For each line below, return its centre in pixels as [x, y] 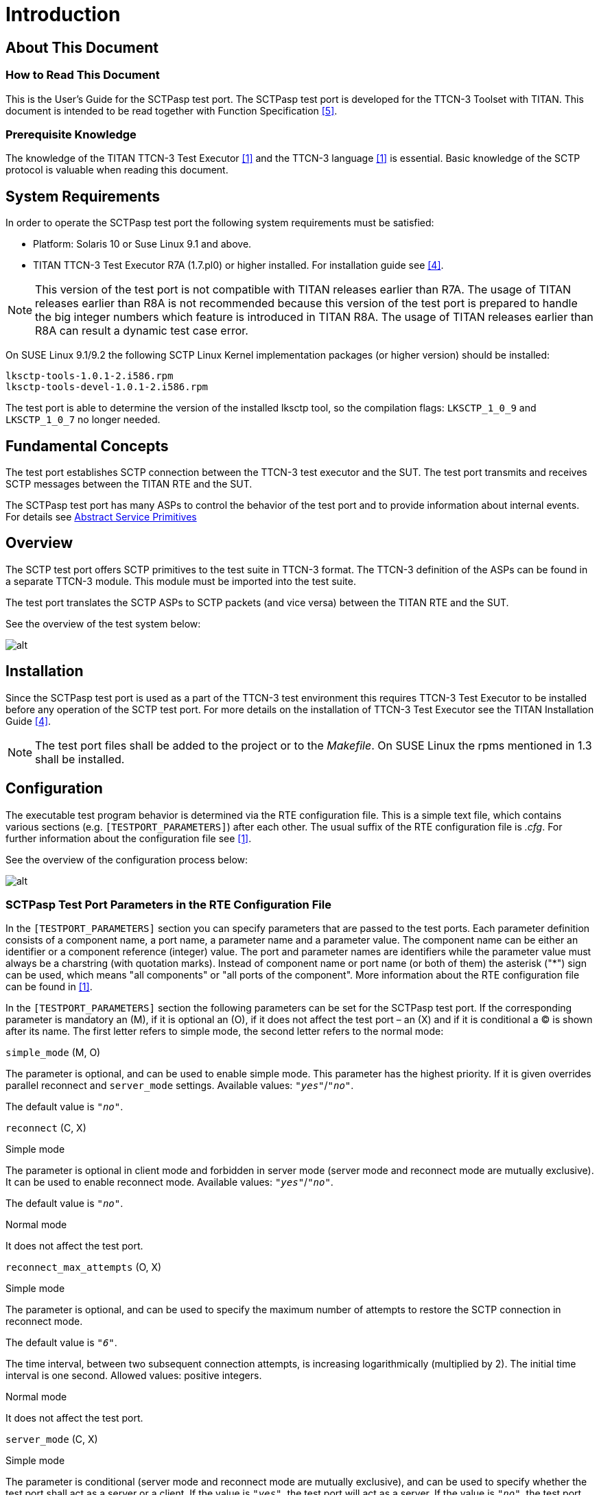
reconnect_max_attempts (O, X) [84, 1267]
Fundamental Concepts [87, 446]
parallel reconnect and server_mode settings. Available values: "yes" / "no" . [180, 1086]
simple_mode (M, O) [53, 1053]
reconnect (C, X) [46, 1128]
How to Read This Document [83, 75]
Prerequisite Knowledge [71, 134]
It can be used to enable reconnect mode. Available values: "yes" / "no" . [169, 1182]
